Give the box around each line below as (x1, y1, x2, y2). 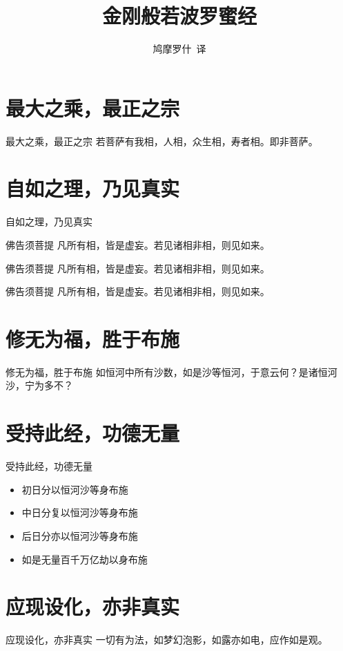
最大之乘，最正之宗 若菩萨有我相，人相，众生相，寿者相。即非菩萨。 (6, 133, 318, 148)
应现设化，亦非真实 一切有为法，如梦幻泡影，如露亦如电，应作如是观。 (6, 632, 328, 647)
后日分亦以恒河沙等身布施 (21, 528, 138, 542)
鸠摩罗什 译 (153, 41, 206, 56)
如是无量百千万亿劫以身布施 (21, 551, 148, 566)
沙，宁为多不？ (6, 378, 73, 393)
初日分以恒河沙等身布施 (21, 482, 128, 496)
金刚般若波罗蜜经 (101, 1, 257, 30)
